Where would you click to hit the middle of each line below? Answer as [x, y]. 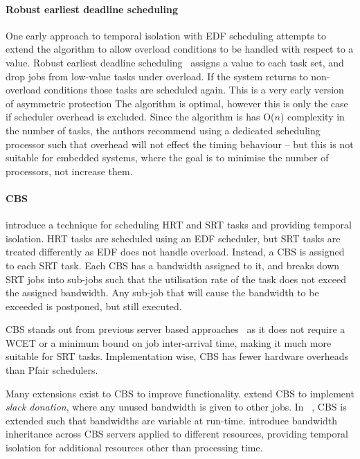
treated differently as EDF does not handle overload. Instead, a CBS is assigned [175, 252]
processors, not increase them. [69, 171]
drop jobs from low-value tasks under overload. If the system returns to [157, 76]
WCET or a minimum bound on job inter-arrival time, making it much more [169, 342]
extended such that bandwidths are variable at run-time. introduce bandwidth [172, 420]
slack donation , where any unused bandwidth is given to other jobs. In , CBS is [176, 407]
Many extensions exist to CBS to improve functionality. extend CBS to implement [180, 393]
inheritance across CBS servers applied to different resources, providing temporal [177, 434]
